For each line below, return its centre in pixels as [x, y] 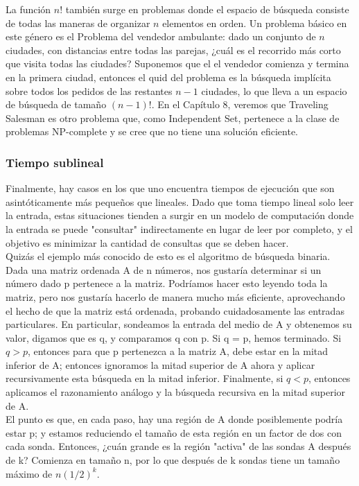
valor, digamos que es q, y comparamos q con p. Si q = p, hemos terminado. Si [174, 337]
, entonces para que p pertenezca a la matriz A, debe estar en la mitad [178, 351]
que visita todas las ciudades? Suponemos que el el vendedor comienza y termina [177, 63]
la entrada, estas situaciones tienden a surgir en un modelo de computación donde [180, 215]
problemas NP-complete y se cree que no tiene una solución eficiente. [152, 131]
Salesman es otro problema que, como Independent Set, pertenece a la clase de [173, 118]
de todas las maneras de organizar [78, 23]
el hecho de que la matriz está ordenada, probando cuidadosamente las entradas [175, 310]
